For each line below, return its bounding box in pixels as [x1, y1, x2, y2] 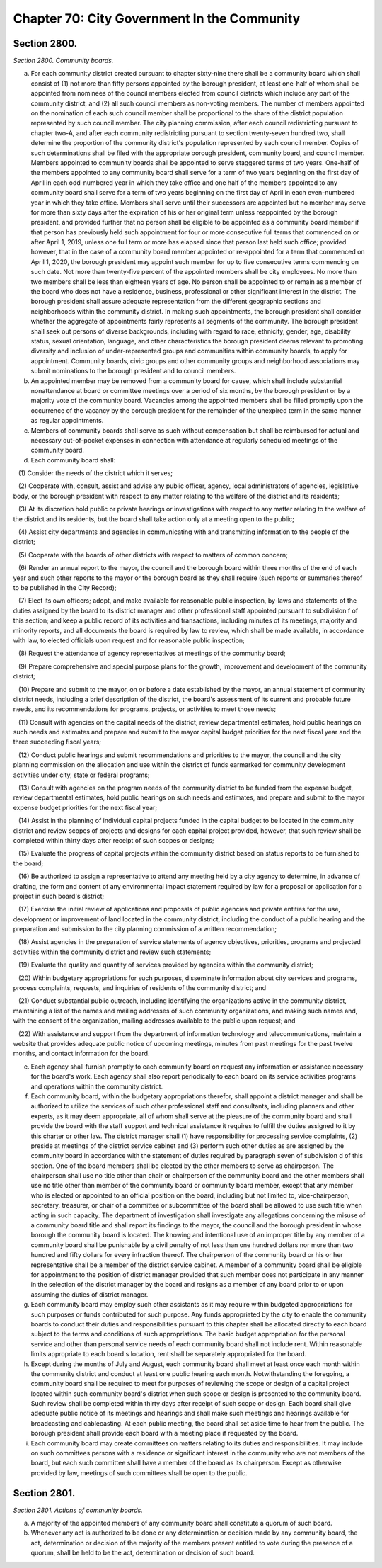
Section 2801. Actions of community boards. [13, 1506, 143, 1514]
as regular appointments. [30, 416, 104, 425]
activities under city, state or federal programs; [13, 771, 150, 779]
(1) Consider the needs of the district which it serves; [18, 469, 173, 477]
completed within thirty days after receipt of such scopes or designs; [13, 836, 215, 844]
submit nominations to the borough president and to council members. [30, 367, 236, 375]
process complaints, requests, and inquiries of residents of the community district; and [13, 984, 267, 992]
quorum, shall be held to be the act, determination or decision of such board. [30, 1548, 255, 1557]
